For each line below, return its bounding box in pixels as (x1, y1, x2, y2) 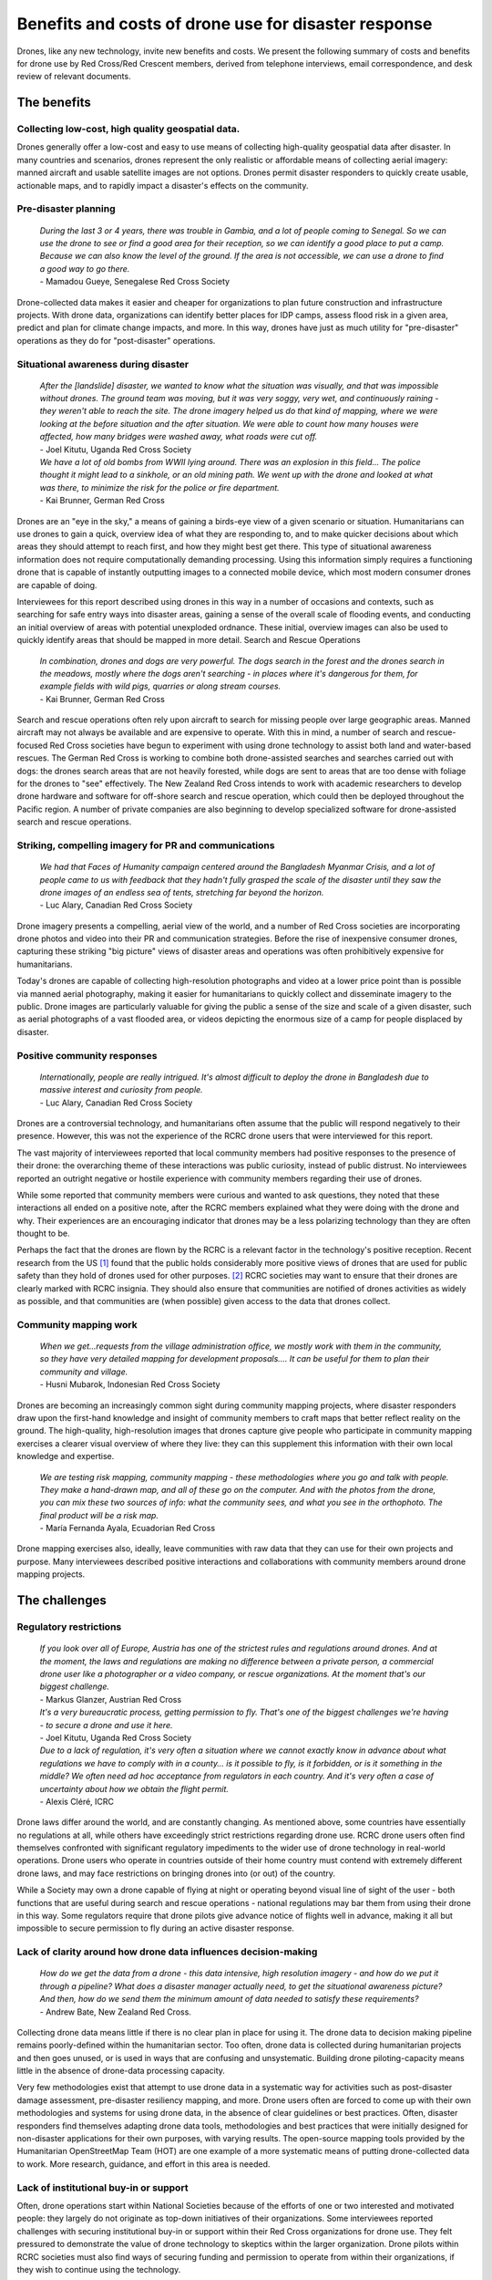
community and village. (39, 1366, 128, 1377)
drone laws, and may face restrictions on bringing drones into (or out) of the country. (16, 1868, 336, 1879)
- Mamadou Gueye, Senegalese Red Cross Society (39, 276, 231, 287)
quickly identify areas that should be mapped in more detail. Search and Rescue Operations (16, 635, 361, 646)
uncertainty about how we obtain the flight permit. (39, 1783, 230, 1794)
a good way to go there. (39, 263, 130, 274)
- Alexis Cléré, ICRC (39, 1796, 114, 1807)
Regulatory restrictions (16, 1621, 122, 1633)
